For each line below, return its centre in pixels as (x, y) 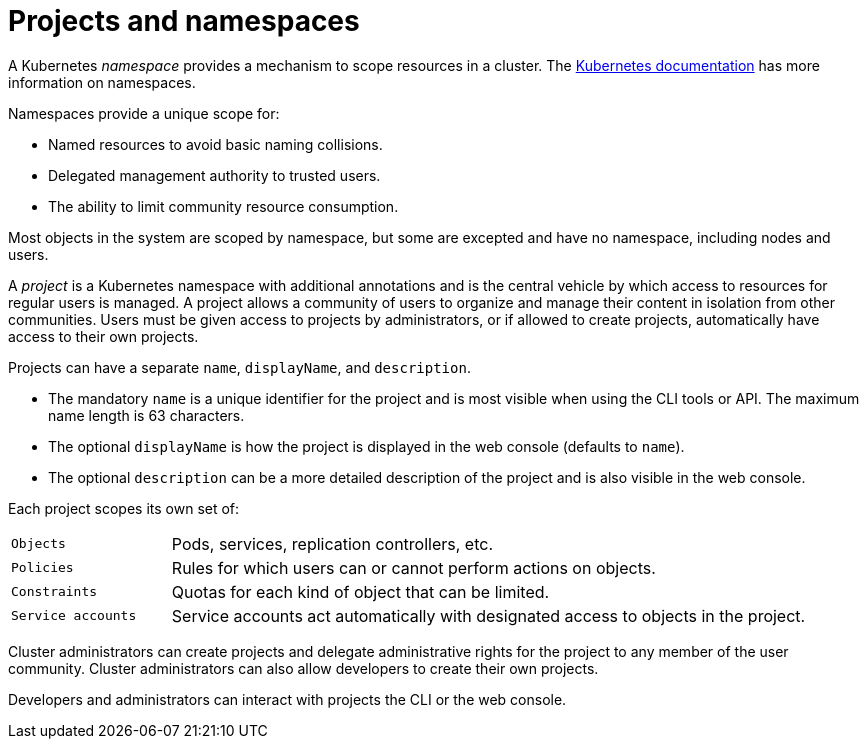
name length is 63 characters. (146, 415)
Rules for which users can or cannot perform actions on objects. (413, 567)
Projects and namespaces (184, 21)
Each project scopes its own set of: (124, 508)
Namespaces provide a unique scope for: (144, 113)
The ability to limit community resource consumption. (223, 206)
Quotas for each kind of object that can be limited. (360, 591)
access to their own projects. (103, 336)
